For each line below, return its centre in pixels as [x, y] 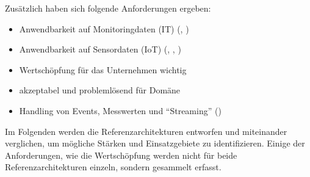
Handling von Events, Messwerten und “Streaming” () [120, 110]
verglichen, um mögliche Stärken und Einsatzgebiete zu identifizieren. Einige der [155, 143]
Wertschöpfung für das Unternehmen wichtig [103, 69]
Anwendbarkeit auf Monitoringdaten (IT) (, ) [104, 28]
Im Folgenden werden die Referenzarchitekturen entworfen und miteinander [146, 131]
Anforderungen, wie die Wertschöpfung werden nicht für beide [121, 155]
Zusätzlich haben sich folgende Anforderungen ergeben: [108, 8]
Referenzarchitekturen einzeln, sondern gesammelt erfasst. [113, 167]
